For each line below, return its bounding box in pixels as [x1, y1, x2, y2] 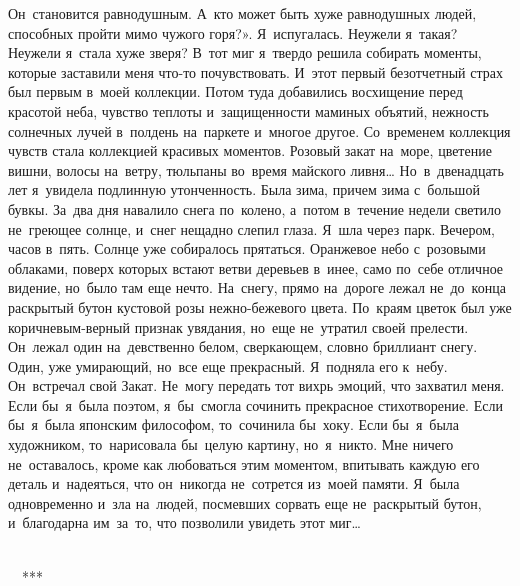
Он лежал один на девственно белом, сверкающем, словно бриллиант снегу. [8, 336, 478, 357]
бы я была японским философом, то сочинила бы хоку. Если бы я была [8, 414, 460, 435]
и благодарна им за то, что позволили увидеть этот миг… [8, 512, 361, 533]
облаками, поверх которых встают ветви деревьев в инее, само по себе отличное [8, 257, 504, 278]
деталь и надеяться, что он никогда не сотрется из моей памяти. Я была [8, 473, 460, 494]
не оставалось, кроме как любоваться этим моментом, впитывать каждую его [8, 453, 480, 474]
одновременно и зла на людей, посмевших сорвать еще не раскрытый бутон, [8, 492, 482, 513]
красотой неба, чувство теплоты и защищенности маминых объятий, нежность [8, 100, 489, 121]
